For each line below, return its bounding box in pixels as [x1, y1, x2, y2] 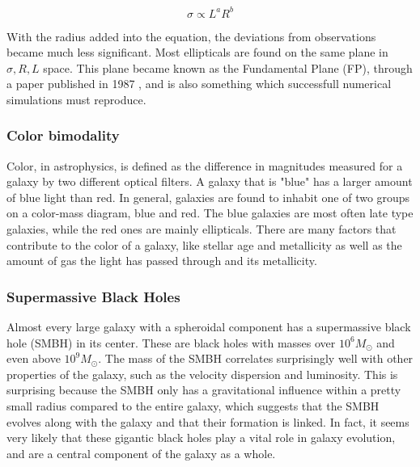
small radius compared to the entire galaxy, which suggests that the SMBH [6, 398, 380, 414]
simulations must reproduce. [6, 90, 146, 107]
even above [6, 350, 61, 367]
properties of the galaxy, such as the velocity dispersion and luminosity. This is [6, 365, 398, 382]
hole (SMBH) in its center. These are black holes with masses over [6, 334, 336, 351]
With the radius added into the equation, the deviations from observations [6, 27, 376, 44]
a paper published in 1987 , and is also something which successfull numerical [6, 75, 392, 92]
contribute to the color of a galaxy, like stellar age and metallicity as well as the [6, 236, 402, 253]
